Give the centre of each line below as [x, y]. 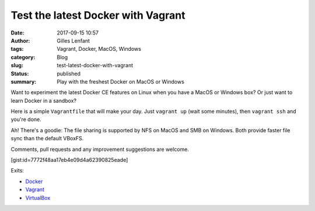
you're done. [26, 119]
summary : [24, 81]
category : [23, 57]
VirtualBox [38, 198]
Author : [20, 40]
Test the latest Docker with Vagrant [98, 15]
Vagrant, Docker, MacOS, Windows [99, 49]
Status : [20, 74]
